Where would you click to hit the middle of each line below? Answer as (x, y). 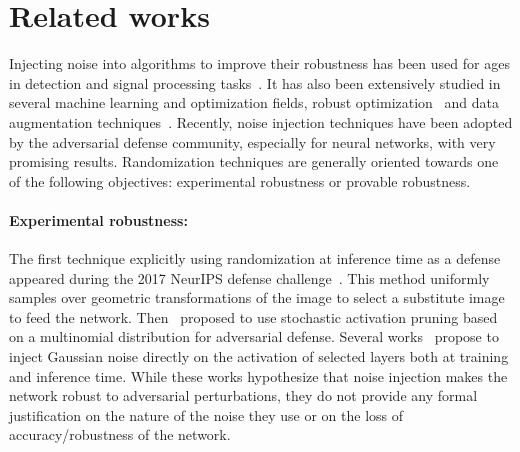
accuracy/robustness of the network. (120, 434)
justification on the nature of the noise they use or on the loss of (206, 414)
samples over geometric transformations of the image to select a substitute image (257, 297)
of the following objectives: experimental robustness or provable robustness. (240, 180)
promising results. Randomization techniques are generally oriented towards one (254, 161)
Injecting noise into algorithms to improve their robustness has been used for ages (259, 63)
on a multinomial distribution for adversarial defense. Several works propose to (254, 336)
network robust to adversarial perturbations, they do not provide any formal (243, 395)
